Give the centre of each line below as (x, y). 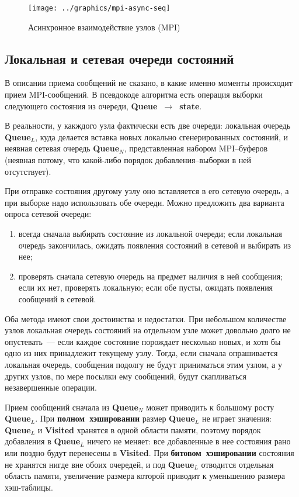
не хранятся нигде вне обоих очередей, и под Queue (100, 464)
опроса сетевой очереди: (48, 214)
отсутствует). (28, 171)
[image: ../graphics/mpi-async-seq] (99, 8)
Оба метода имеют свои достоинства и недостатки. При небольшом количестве (146, 318)
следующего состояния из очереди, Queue (81, 106)
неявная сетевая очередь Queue (62, 148)
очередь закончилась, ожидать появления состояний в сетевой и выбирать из (155, 245)
